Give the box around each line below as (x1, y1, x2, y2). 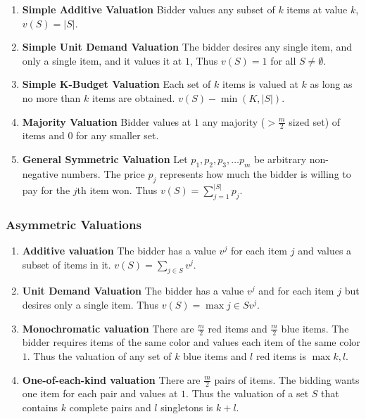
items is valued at (222, 77, 298, 91)
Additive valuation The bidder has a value (22, 243, 216, 258)
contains (22, 400, 58, 415)
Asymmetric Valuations (6, 215, 141, 233)
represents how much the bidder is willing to (159, 166, 351, 181)
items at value (286, 2, 348, 16)
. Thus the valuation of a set (186, 386, 309, 401)
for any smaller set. (76, 128, 159, 143)
